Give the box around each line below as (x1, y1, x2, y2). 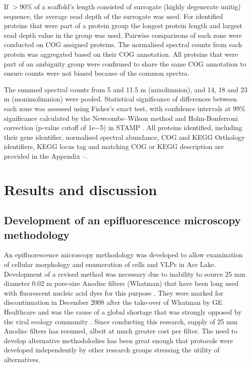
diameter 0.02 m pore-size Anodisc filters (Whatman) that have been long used (4, 278, 238, 288)
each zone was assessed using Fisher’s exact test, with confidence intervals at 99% (4, 103, 246, 113)
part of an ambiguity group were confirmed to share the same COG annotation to (4, 58, 246, 68)
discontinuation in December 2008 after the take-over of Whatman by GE (4, 297, 222, 307)
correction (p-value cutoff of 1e (4, 122, 95, 133)
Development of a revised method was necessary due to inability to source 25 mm (4, 268, 246, 279)
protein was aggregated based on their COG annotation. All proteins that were (4, 49, 238, 59)
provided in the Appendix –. (4, 150, 88, 161)
